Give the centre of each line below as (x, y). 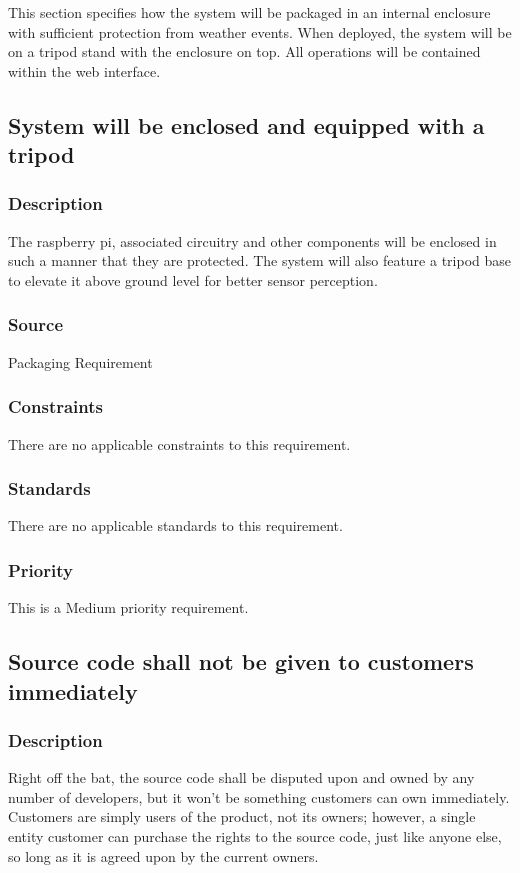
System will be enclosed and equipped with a (246, 124)
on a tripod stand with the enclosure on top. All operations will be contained (244, 51)
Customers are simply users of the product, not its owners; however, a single (242, 816)
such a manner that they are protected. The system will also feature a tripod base (259, 260)
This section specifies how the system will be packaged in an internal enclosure (249, 12)
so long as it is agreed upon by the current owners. (163, 855)
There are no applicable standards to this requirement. (175, 525)
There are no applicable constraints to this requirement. (179, 443)
